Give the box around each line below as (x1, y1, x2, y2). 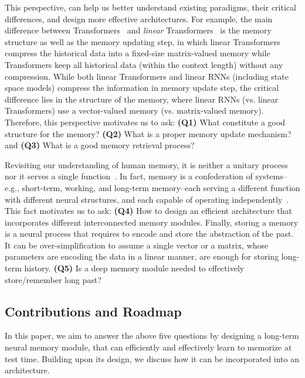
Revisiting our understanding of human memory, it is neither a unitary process (5, 158, 288, 171)
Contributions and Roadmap (5, 302, 182, 320)
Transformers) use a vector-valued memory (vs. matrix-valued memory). (5, 104, 264, 117)
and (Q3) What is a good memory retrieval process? (5, 139, 195, 151)
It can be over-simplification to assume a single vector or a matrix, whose (5, 239, 269, 251)
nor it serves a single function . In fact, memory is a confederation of (5, 170, 253, 182)
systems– (255, 170, 287, 182)
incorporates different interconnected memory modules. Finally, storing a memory (5, 216, 299, 228)
